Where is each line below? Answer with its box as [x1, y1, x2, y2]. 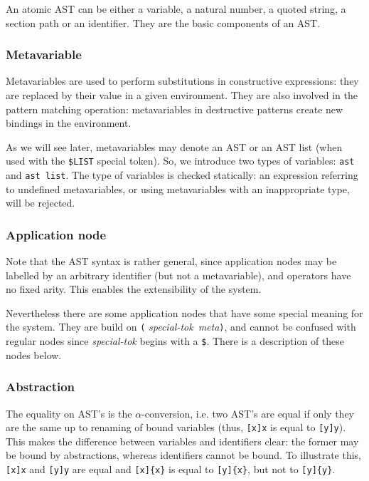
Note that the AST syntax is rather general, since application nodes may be [6, 254, 337, 269]
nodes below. [6, 347, 62, 362]
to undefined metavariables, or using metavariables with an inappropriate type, [6, 181, 350, 196]
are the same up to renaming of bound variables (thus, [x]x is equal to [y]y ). [6, 420, 346, 435]
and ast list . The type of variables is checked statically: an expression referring [6, 167, 358, 182]
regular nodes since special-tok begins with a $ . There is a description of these [6, 333, 345, 348]
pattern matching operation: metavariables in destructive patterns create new [6, 101, 343, 116]
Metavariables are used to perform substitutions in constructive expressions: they [6, 73, 359, 88]
